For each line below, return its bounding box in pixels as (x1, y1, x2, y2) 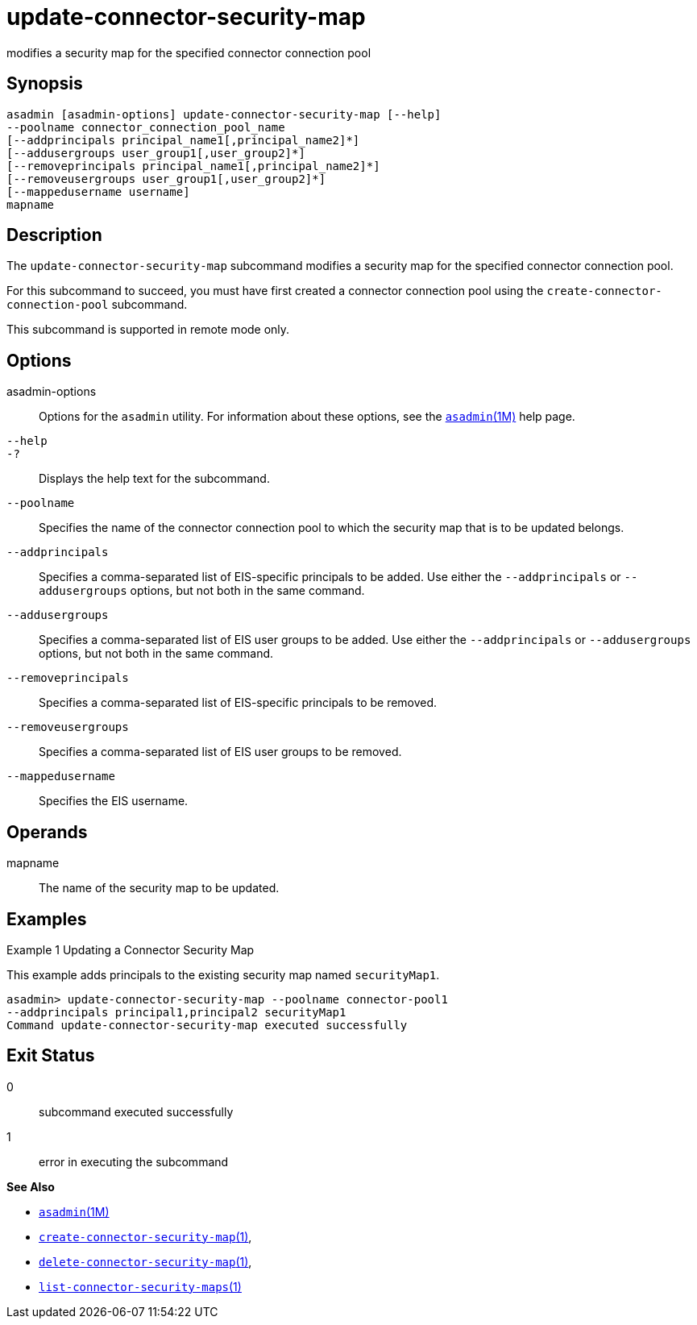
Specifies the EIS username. (39, 794, 189, 808)
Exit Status (6, 1045, 95, 1066)
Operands (6, 821, 88, 842)
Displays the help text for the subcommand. (39, 471, 270, 486)
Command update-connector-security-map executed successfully (6, 1018, 408, 1032)
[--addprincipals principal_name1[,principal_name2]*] (6, 133, 360, 147)
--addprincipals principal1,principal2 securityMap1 (6, 1005, 346, 1019)
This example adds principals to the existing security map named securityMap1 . (6, 967, 440, 982)
